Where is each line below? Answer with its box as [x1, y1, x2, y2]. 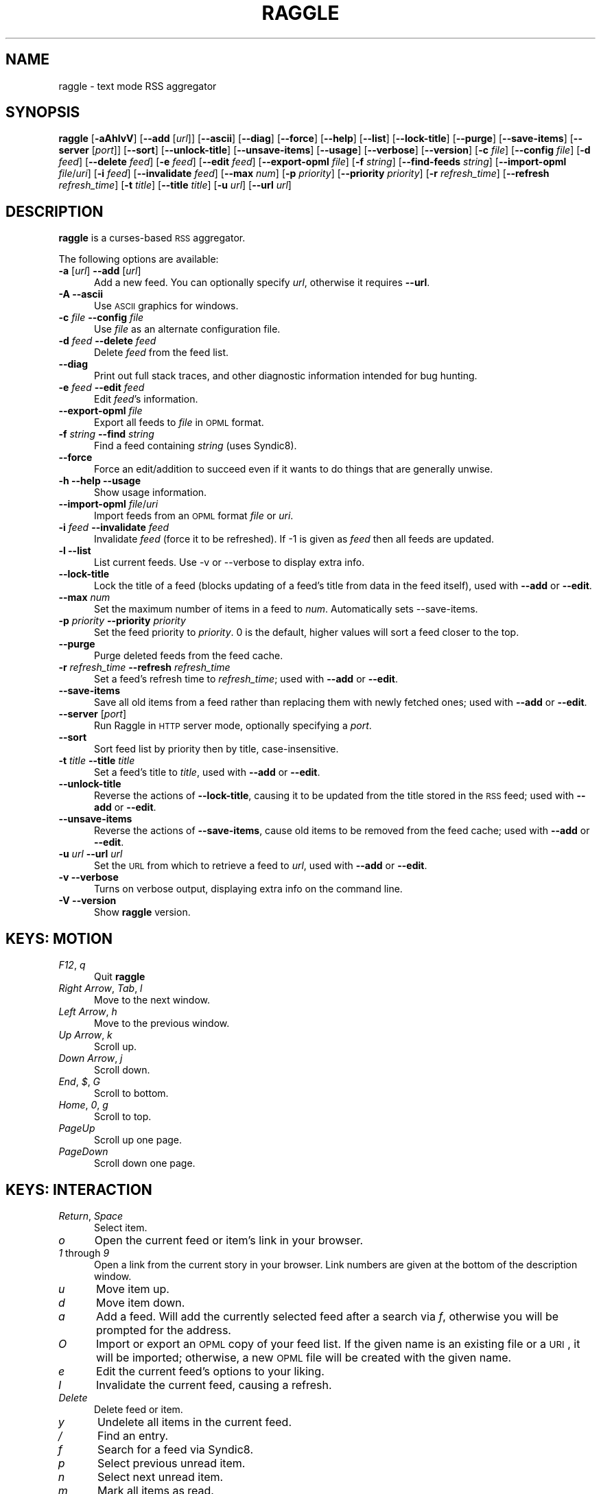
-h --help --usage [58, 475, 141, 487]
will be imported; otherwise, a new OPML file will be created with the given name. [96, 1350, 512, 1364]
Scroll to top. [94, 1111, 152, 1123]
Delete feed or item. [94, 1403, 183, 1415]
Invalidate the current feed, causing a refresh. [96, 1377, 332, 1392]
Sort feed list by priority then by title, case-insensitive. [94, 743, 339, 755]
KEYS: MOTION [5, 929, 113, 947]
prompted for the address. [96, 1323, 231, 1337]
